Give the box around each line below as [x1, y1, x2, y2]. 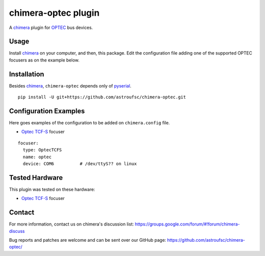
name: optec [23, 154, 52, 160]
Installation [9, 70, 44, 78]
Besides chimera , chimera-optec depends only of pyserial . [9, 83, 132, 88]
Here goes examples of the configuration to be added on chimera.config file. [9, 120, 170, 126]
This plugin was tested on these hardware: [9, 186, 95, 192]
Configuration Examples [9, 107, 85, 115]
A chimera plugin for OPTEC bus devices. [9, 25, 93, 30]
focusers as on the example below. [9, 57, 79, 63]
